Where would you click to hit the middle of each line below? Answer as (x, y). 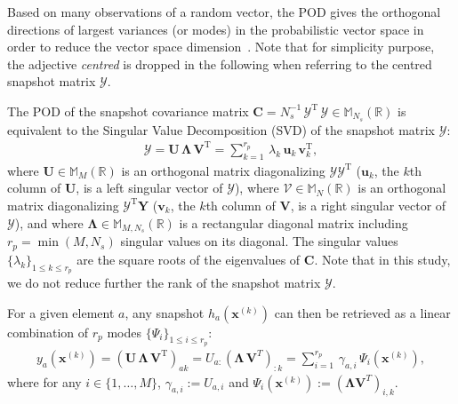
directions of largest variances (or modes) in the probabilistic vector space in (216, 29)
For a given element (61, 312)
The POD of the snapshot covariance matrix (128, 111)
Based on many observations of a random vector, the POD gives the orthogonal (224, 12)
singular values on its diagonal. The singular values (259, 241)
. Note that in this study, (382, 259)
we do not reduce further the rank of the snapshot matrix (164, 283)
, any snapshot (165, 312)
